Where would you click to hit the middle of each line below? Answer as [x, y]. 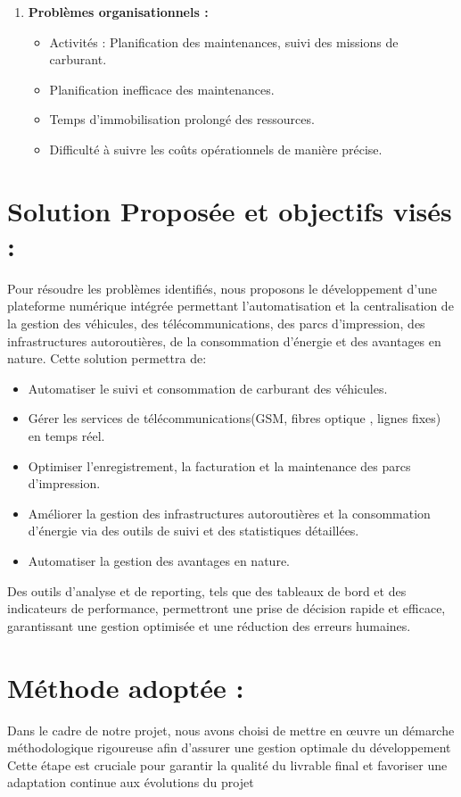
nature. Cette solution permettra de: [107, 358]
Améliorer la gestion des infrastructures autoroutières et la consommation [229, 513]
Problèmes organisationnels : [118, 12]
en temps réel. [66, 436]
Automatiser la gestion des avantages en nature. [159, 560]
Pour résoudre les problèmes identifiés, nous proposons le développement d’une [222, 288]
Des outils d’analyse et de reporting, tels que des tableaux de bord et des [207, 590]
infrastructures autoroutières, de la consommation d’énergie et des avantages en [224, 340]
